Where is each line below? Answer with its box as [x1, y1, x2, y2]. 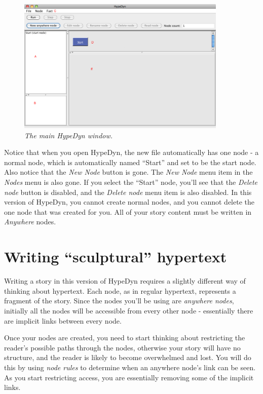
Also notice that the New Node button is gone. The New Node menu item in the [4, 167, 253, 177]
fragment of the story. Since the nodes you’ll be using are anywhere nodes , [4, 295, 234, 306]
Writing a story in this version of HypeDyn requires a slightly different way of [4, 275, 246, 286]
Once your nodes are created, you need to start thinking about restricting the [4, 332, 245, 343]
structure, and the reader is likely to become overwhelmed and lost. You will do [4, 352, 251, 363]
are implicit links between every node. [4, 315, 122, 326]
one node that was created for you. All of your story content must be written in [4, 206, 252, 217]
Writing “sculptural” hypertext [4, 246, 227, 267]
